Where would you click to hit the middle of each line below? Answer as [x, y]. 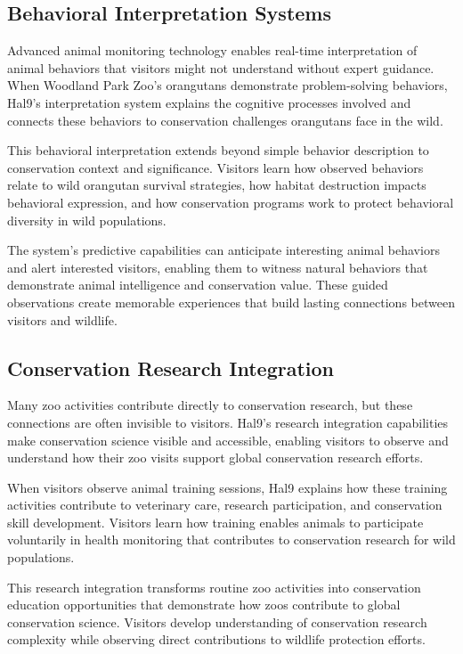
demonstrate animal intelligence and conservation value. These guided [198, 285]
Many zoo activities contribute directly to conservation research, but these [210, 405]
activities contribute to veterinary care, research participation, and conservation [225, 505]
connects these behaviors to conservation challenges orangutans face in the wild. [225, 120]
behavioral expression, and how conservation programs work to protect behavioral [231, 202]
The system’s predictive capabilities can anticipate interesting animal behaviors [223, 250]
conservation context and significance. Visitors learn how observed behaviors [215, 167]
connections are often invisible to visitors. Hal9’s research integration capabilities [228, 422]
